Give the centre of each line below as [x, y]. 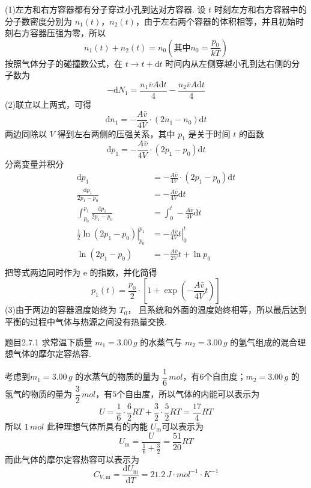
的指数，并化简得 [123, 272]
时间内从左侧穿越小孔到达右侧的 [228, 63]
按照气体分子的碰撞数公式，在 [64, 63]
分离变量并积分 [34, 163]
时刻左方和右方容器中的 [260, 9]
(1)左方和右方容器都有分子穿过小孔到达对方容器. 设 [105, 9]
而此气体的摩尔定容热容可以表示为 [72, 459]
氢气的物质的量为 [38, 394]
